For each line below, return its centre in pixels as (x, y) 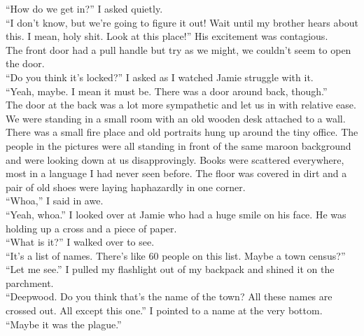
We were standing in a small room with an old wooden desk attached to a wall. (176, 118)
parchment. (30, 282)
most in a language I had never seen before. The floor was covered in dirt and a (176, 173)
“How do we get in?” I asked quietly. (84, 8)
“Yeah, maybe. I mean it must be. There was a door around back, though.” (167, 91)
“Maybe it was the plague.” (64, 324)
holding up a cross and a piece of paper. (91, 228)
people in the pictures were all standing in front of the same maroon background (178, 145)
